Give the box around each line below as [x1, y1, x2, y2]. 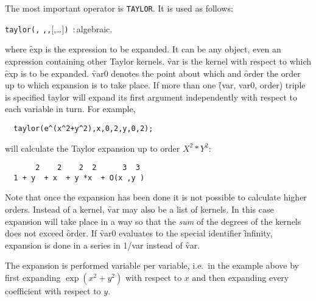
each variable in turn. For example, [5, 102, 136, 115]
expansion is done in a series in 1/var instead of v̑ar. [5, 238, 200, 251]
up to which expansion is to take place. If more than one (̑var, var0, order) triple [5, 79, 306, 91]
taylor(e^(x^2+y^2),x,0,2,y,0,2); [13, 124, 153, 133]
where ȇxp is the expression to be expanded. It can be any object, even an [5, 43, 281, 55]
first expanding [5, 271, 61, 283]
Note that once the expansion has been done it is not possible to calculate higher [5, 191, 307, 204]
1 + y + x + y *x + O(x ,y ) [13, 173, 145, 182]
